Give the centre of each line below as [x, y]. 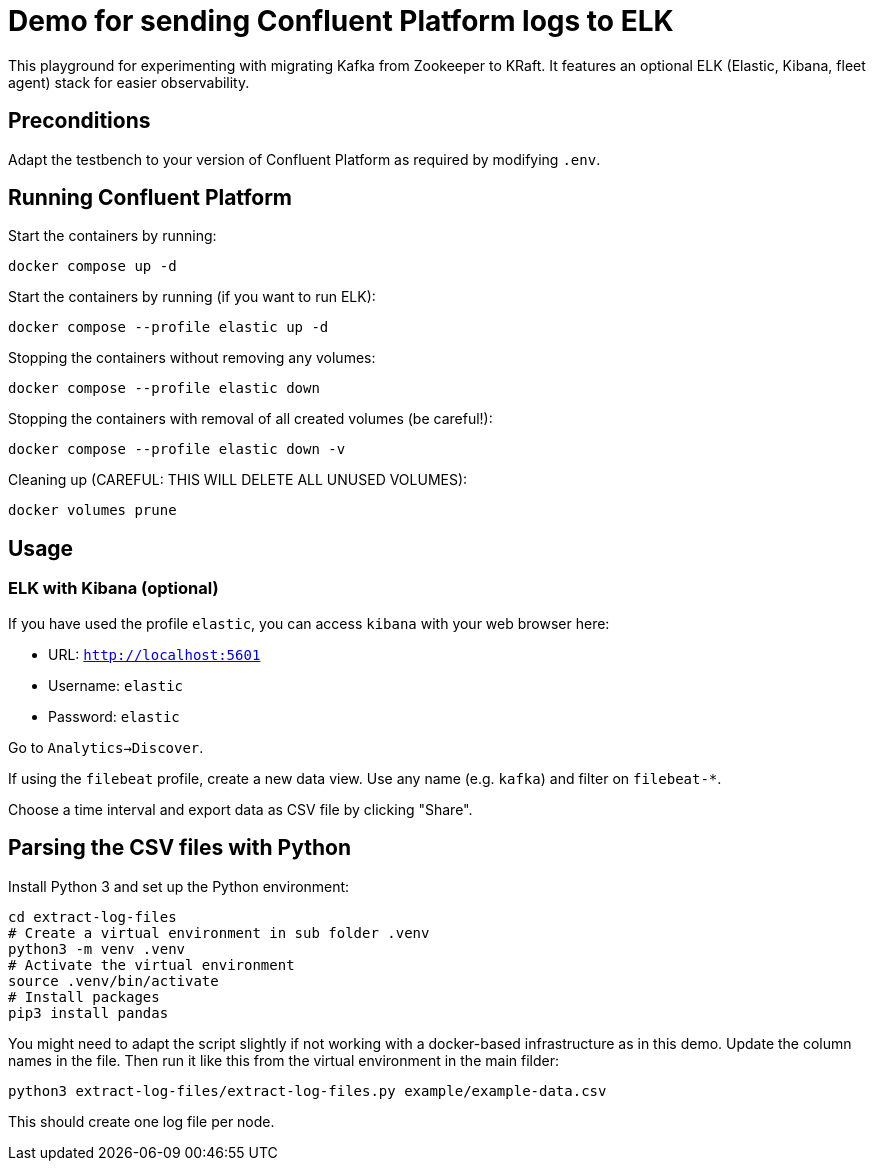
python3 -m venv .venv [97, 948]
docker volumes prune [92, 510]
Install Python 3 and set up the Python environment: [179, 886]
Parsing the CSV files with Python [179, 848]
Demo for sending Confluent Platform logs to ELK [341, 21]
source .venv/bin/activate [113, 980]
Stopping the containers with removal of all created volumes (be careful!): [250, 419]
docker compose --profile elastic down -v [177, 449]
